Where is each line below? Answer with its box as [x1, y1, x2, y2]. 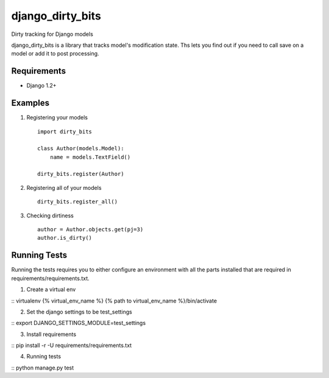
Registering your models [26, 114, 88, 121]
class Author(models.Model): [37, 145, 124, 152]
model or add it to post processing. [11, 50, 100, 57]
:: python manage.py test [11, 364, 74, 371]
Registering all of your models [26, 184, 102, 191]
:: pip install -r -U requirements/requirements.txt [11, 341, 132, 349]
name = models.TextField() [49, 153, 131, 161]
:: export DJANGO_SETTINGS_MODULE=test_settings [11, 320, 146, 327]
